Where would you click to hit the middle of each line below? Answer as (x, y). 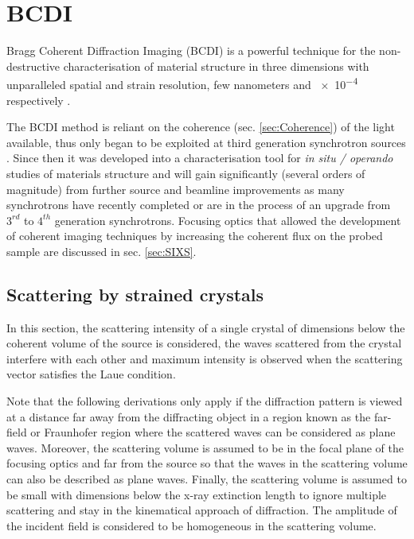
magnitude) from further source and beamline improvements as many (176, 189)
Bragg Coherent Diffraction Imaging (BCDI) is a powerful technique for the (191, 50)
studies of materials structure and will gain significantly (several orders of (186, 173)
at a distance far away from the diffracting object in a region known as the (189, 416)
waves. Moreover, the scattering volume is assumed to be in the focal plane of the (205, 447)
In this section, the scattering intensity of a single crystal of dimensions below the (206, 327)
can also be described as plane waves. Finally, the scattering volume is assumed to (207, 479)
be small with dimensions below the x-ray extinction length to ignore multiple (197, 494)
